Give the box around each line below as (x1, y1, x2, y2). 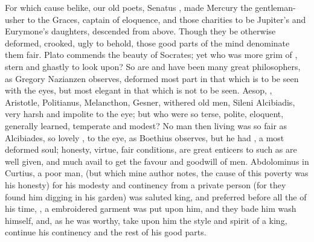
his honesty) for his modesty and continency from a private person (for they (5, 178, 286, 191)
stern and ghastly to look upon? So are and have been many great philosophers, (5, 60, 301, 72)
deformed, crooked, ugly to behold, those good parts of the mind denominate (5, 36, 290, 49)
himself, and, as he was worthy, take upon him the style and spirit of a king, (5, 214, 287, 226)
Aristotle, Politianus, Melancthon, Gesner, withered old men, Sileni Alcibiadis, (5, 95, 295, 108)
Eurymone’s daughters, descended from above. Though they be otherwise (5, 25, 276, 37)
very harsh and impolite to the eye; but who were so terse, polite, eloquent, (5, 107, 284, 120)
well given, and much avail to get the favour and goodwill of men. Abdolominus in (5, 154, 309, 167)
